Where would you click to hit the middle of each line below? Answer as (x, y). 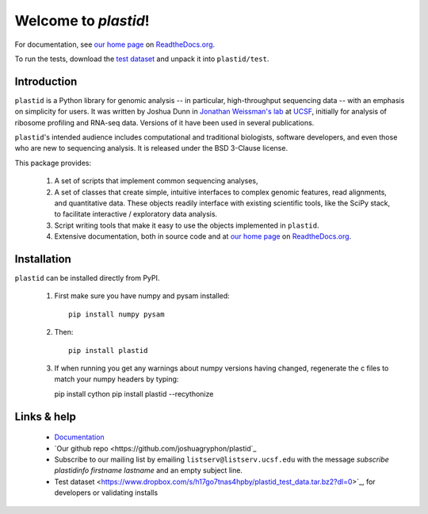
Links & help (46, 416)
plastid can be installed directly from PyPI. (87, 278)
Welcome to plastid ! (82, 21)
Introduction (46, 81)
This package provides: (53, 163)
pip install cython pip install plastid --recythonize (134, 393)
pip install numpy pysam (117, 314)
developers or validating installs (106, 493)
